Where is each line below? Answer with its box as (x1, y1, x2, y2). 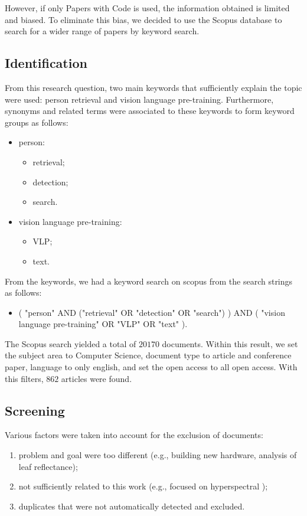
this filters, (5, 372, 44, 384)
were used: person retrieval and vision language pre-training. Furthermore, (5, 93, 274, 105)
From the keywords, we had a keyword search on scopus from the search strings (5, 275, 293, 287)
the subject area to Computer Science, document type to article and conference (5, 349, 292, 361)
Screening (5, 401, 65, 419)
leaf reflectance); (18, 460, 78, 472)
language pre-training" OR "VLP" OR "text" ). (18, 318, 188, 330)
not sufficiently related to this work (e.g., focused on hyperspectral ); (18, 480, 268, 492)
